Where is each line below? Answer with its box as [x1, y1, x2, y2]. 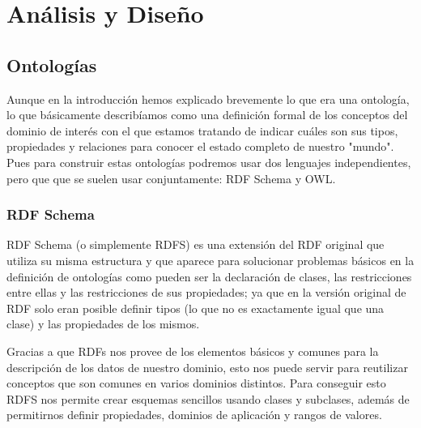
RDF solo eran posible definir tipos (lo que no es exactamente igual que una [6, 299, 385, 316]
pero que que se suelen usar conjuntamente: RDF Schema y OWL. [6, 169, 336, 186]
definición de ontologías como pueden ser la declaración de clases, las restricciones [6, 267, 412, 285]
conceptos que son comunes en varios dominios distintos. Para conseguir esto [6, 374, 386, 392]
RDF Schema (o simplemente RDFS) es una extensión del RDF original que [6, 236, 385, 253]
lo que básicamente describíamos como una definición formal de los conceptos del [6, 106, 408, 123]
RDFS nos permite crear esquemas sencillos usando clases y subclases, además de [6, 390, 410, 407]
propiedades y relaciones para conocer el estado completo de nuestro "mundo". [6, 138, 394, 155]
